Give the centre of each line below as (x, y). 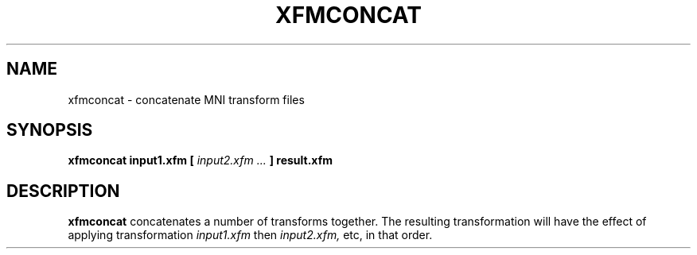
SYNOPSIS (50, 130)
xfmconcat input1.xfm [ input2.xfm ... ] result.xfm (201, 160)
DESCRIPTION (63, 191)
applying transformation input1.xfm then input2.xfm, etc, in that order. (250, 235)
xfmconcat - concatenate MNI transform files (186, 99)
